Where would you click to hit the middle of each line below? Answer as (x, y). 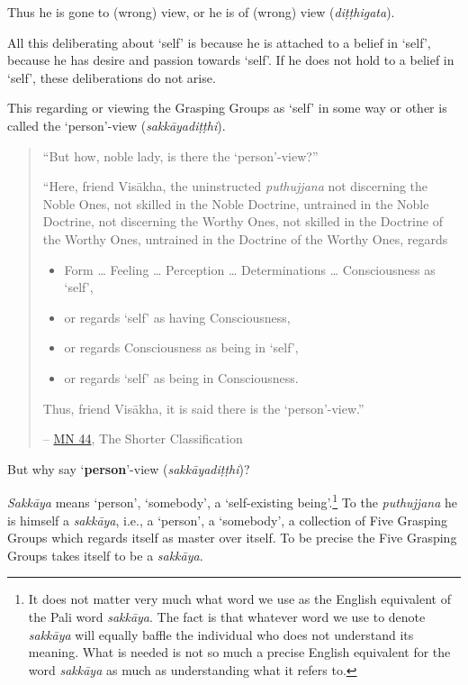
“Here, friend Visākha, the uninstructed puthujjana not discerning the (235, 186)
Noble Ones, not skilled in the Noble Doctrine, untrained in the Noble (236, 203)
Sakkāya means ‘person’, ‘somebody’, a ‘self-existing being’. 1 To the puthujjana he (233, 501)
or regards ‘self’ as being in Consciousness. (181, 377)
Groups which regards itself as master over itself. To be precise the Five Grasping (232, 538)
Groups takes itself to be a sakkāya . (105, 555)
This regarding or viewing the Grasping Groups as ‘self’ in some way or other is (227, 108)
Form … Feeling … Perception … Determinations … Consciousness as (250, 269)
